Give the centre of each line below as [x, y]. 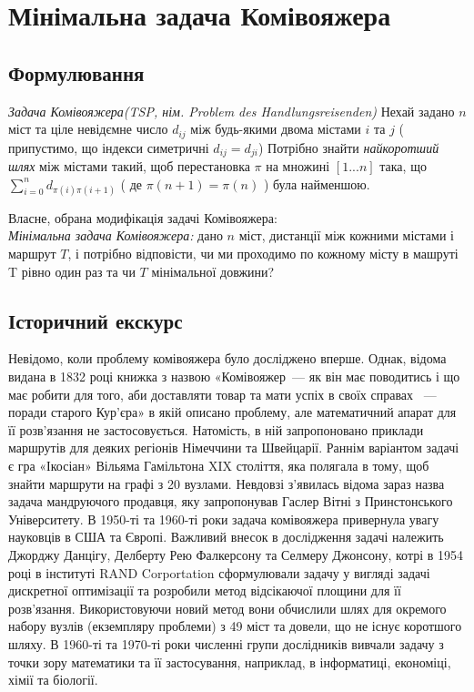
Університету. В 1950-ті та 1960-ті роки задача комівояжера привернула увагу [224, 519]
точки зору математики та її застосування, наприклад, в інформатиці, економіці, [230, 661]
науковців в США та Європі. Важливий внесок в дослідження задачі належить [226, 537]
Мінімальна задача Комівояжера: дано [116, 235]
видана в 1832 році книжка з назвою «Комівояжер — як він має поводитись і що [234, 377]
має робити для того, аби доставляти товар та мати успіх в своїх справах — [222, 394]
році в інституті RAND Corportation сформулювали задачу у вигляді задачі [219, 572]
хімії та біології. [53, 680]
